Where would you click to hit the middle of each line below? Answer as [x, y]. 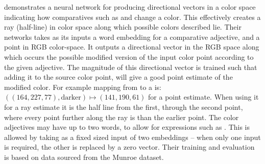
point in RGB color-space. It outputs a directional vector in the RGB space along [132, 47]
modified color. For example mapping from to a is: [83, 87]
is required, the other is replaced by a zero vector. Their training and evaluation [129, 147]
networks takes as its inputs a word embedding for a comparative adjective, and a [132, 37]
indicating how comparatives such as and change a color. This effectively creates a [132, 17]
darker [71, 98]
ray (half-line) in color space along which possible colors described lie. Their [123, 27]
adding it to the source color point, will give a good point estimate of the [118, 77]
